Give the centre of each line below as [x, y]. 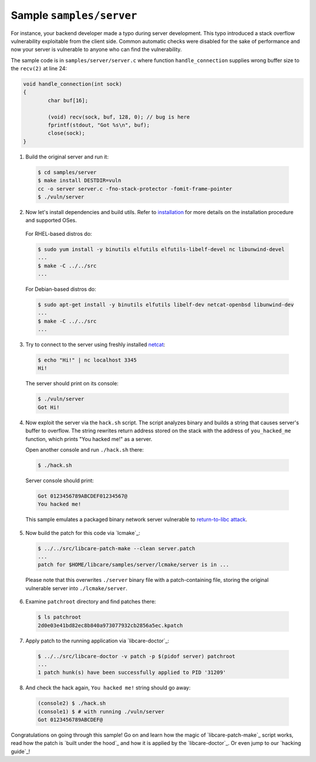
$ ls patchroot [59, 617]
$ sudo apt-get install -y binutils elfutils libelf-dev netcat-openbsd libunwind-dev [166, 304]
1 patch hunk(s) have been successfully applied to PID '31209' [132, 673]
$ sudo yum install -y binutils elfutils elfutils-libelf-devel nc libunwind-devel [161, 249]
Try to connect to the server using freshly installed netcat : [95, 345]
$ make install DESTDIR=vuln [80, 181]
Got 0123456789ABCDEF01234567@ [83, 496]
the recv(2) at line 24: [39, 69]
